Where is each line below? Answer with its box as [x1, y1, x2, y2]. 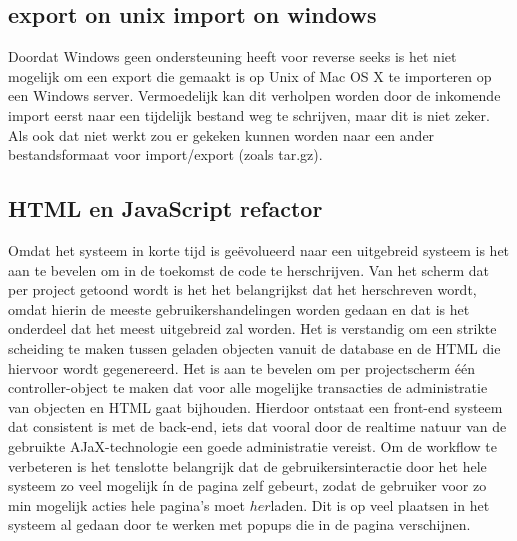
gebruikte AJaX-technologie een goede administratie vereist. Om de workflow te [8, 435, 497, 456]
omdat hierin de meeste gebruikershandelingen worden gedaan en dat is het [8, 298, 470, 319]
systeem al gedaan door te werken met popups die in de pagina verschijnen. [8, 514, 471, 535]
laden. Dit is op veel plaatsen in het [270, 494, 490, 515]
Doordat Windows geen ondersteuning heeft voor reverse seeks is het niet [8, 46, 457, 67]
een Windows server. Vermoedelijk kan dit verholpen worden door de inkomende [8, 85, 501, 106]
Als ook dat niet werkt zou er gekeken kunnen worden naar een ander [8, 124, 435, 145]
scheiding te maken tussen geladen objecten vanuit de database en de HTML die [8, 337, 501, 358]
